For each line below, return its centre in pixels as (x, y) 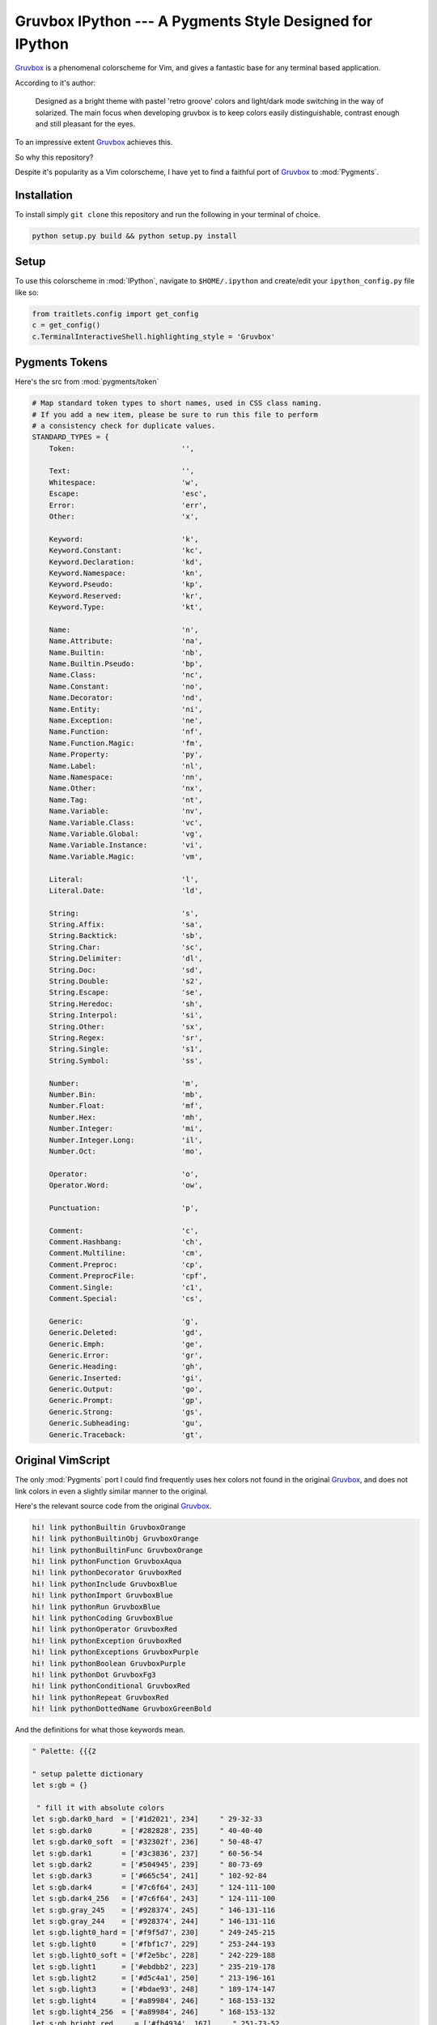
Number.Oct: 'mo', (126, 1151)
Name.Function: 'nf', (126, 732)
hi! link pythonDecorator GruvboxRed (107, 1573)
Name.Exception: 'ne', (126, 720)
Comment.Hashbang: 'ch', (126, 1242)
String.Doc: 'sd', (126, 970)
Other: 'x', (124, 517)
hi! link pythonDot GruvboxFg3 (94, 1675)
